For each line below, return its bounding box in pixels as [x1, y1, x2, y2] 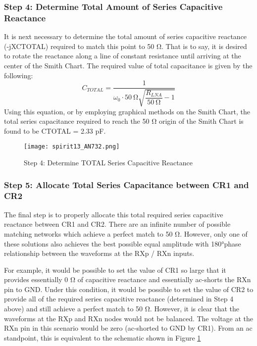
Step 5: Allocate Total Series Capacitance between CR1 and [4, 178, 249, 191]
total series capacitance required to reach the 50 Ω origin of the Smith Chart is [4, 116, 244, 126]
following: [4, 70, 33, 80]
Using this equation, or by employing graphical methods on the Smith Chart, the [4, 106, 250, 116]
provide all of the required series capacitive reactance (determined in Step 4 [4, 294, 234, 304]
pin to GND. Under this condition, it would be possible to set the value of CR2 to [4, 284, 254, 294]
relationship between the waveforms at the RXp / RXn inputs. [4, 248, 195, 258]
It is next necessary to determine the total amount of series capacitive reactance [4, 31, 247, 42]
